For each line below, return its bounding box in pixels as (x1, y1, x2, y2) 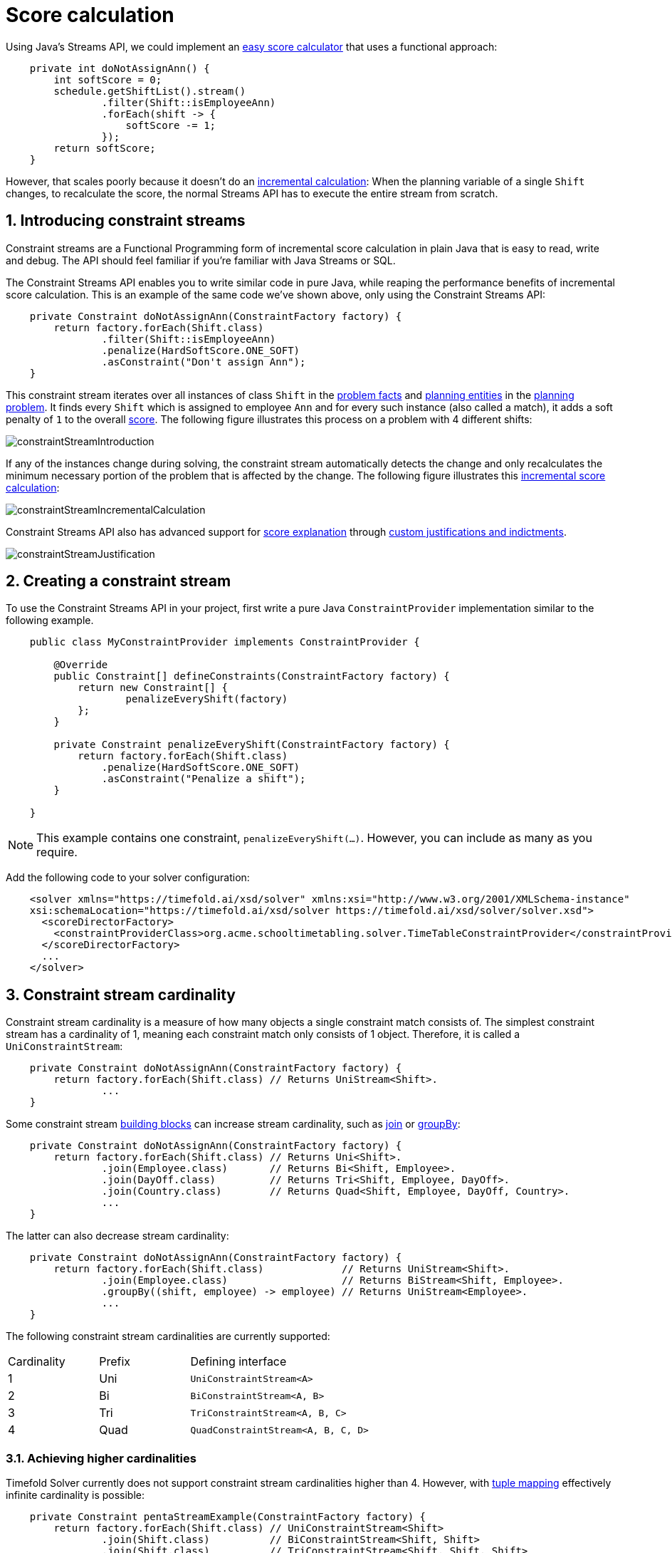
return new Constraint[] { (78, 682, 228, 694)
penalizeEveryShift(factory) (125, 693, 288, 705)
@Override (53, 659, 108, 671)
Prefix (99, 1354, 131, 1369)
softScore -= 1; (125, 119, 216, 131)
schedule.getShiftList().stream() (53, 85, 246, 97)
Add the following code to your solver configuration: (6, 871, 250, 884)
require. (36, 845, 78, 860)
